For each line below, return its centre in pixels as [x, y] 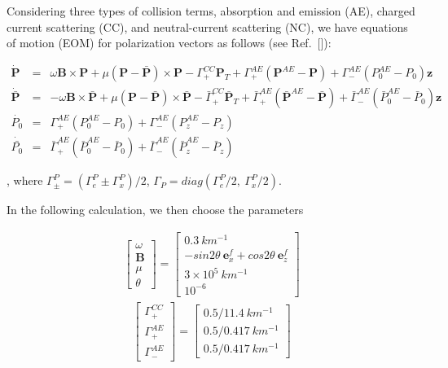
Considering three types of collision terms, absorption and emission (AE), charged [211, 11]
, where [25, 180]
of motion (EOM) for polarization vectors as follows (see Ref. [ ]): [169, 43]
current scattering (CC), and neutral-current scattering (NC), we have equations [207, 26]
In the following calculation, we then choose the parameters [155, 210]
